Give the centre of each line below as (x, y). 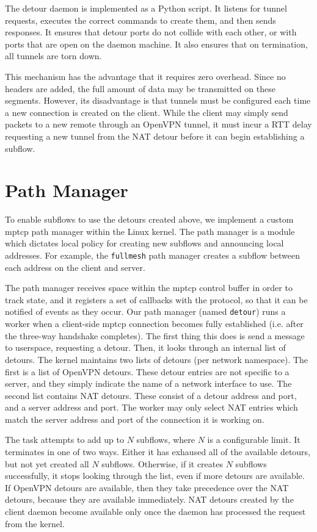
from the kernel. (35, 523)
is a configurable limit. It (254, 440)
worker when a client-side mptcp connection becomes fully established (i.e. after (154, 324)
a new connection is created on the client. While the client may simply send (147, 112)
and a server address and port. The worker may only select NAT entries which (151, 407)
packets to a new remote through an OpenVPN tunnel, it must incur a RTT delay (158, 124)
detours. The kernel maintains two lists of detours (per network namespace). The (157, 359)
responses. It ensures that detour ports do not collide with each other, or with (151, 32)
